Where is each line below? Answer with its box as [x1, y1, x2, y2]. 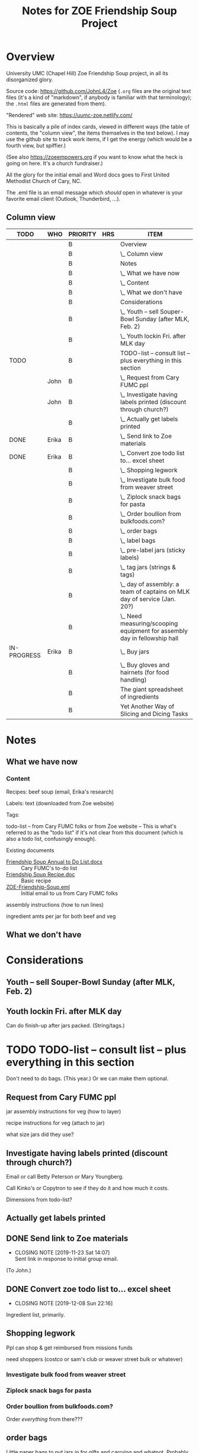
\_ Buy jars [120, 647, 150, 655]
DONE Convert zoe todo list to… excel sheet [6, 1284, 171, 1294]
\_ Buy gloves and [120, 661, 170, 669]
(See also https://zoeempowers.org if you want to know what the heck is [6, 153, 184, 161]
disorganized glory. [6, 76, 53, 83]
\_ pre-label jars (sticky [120, 546, 185, 554]
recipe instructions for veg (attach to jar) [6, 1119, 105, 1126]
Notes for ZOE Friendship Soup [21, 4, 178, 18]
